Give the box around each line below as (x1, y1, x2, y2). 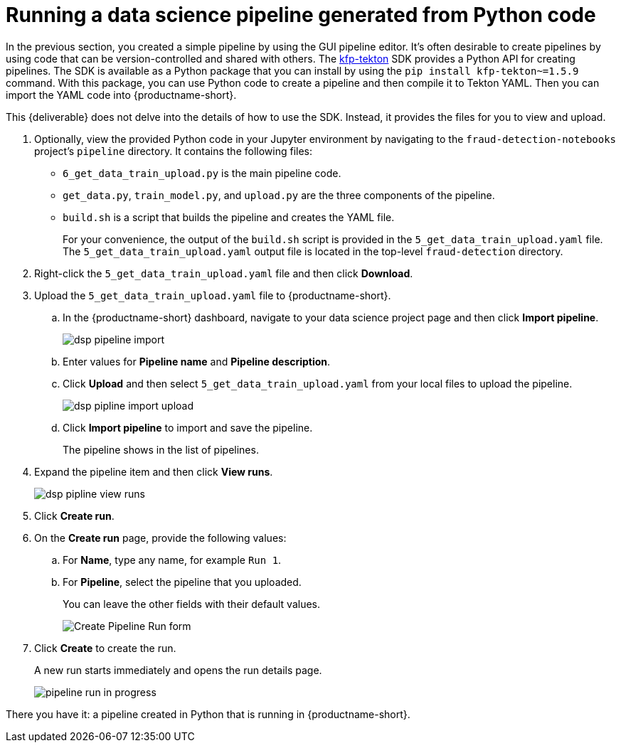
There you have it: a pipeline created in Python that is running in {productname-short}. (6, 707, 410, 720)
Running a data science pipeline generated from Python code (6, 3, 596, 27)
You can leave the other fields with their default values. (63, 597, 321, 610)
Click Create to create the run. (34, 641, 176, 654)
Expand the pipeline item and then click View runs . (34, 465, 273, 478)
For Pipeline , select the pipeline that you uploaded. (63, 575, 302, 588)
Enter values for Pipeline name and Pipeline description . (63, 355, 331, 368)
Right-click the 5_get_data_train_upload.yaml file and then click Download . (34, 267, 413, 279)
